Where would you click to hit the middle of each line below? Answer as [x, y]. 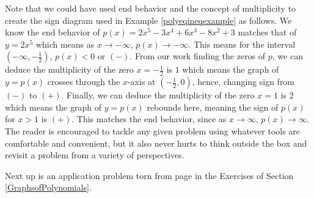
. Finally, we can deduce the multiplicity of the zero [158, 95]
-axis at [141, 82]
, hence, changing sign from [243, 82]
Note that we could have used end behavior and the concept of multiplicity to [151, 8]
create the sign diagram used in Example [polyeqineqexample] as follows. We [148, 20]
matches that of [267, 32]
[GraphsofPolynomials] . [48, 187]
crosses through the [84, 82]
